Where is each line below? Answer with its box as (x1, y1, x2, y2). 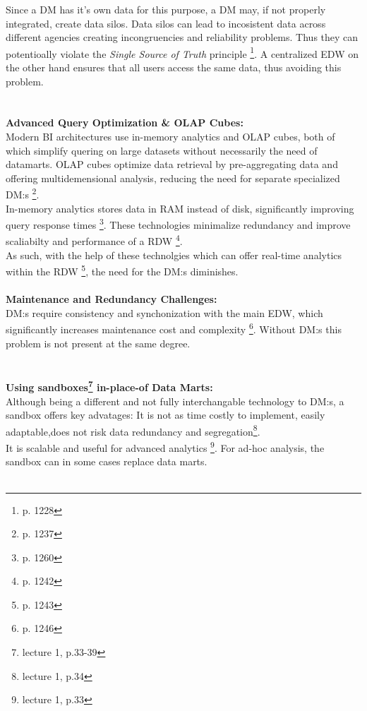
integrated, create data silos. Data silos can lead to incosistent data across (6, 16, 326, 30)
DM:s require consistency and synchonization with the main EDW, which (6, 305, 323, 320)
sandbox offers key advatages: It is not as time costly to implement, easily (6, 407, 325, 422)
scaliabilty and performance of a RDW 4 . (6, 232, 183, 249)
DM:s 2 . (6, 185, 40, 202)
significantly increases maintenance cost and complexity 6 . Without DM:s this (6, 320, 342, 336)
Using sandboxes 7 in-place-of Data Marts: (6, 378, 213, 395)
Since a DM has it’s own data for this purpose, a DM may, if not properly (6, 2, 326, 16)
